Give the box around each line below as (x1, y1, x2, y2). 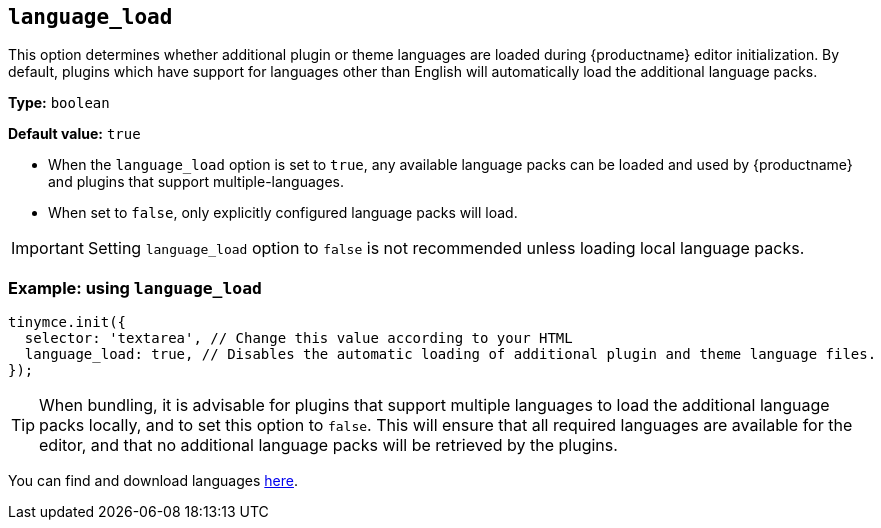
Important (11, 238, 84, 259)
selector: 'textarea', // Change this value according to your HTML (24, 330, 573, 347)
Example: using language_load (8, 277, 262, 298)
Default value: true (8, 125, 141, 143)
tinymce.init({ (8, 314, 127, 331)
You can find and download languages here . (8, 472, 298, 490)
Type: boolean (8, 94, 110, 112)
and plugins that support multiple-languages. (48, 173, 345, 191)
